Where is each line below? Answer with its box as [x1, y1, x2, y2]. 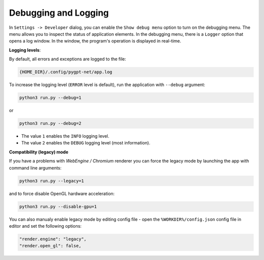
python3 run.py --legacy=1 [19, 178, 84, 184]
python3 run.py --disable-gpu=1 [19, 204, 97, 209]
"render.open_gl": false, [19, 243, 82, 249]
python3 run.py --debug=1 [19, 95, 82, 100]
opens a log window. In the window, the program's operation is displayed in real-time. [9, 38, 181, 44]
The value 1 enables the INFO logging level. [21, 133, 110, 139]
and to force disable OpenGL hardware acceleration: [9, 190, 115, 196]
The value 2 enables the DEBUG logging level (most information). [21, 140, 151, 146]
